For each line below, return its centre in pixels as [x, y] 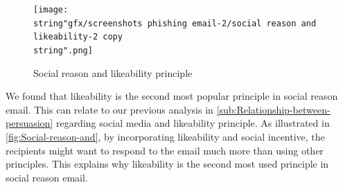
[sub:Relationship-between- [273, 109]
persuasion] [29, 123]
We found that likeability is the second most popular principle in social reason [172, 96]
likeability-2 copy [78, 37]
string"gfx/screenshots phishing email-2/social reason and [175, 23]
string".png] [63, 50]
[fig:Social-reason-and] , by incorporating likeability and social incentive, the [165, 136]
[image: [51, 10]
